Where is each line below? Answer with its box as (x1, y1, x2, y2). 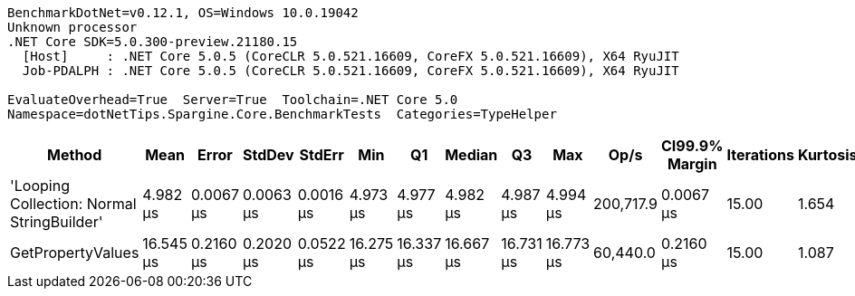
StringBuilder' (10, 213, 103, 231)
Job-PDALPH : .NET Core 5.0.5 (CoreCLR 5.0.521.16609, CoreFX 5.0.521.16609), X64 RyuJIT (22, 63, 679, 78)
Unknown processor (7, 20, 138, 34)
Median (445, 146, 498, 164)
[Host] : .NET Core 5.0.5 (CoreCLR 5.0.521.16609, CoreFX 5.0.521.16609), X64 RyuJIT (22, 49, 679, 63)
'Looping (10, 177, 70, 195)
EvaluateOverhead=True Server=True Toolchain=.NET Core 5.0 (7, 92, 458, 107)
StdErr (299, 146, 344, 164)
